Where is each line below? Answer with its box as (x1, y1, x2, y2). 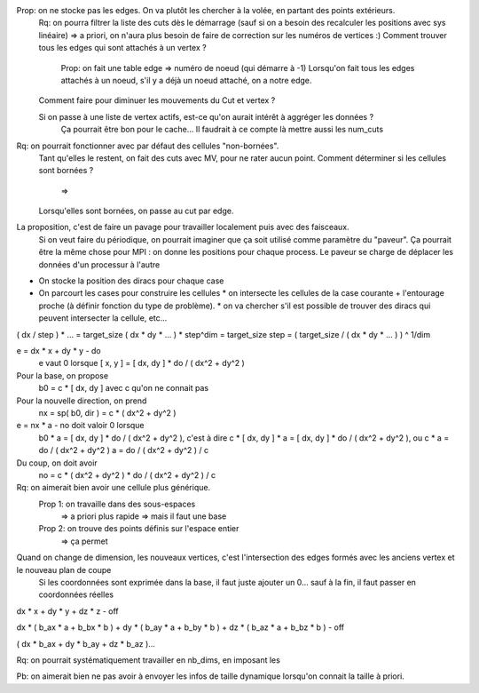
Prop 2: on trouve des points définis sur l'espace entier (38, 523, 239, 534)
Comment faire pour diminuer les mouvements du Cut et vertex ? (38, 95, 276, 106)
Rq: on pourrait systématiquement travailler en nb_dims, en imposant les (16, 654, 281, 665)
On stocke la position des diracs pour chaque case (38, 275, 224, 286)
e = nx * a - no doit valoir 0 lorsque (16, 420, 145, 431)
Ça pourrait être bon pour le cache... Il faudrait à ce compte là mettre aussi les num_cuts (60, 124, 384, 135)
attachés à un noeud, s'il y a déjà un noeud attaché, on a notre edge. (60, 75, 312, 85)
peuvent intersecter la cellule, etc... (38, 313, 168, 323)
